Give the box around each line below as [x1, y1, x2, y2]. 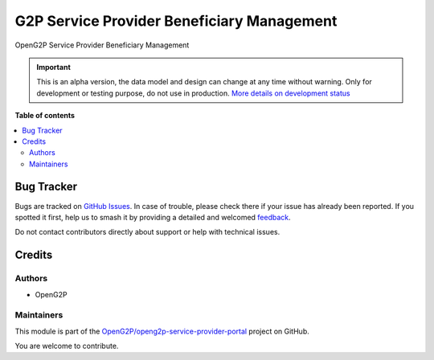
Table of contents [14, 111, 76, 121]
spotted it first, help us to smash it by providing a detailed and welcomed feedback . [14, 212, 291, 222]
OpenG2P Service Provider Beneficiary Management [14, 40, 190, 50]
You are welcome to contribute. [14, 342, 119, 351]
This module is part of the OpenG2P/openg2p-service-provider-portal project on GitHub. [14, 326, 309, 336]
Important [36, 62, 72, 72]
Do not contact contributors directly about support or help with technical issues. [14, 227, 280, 237]
